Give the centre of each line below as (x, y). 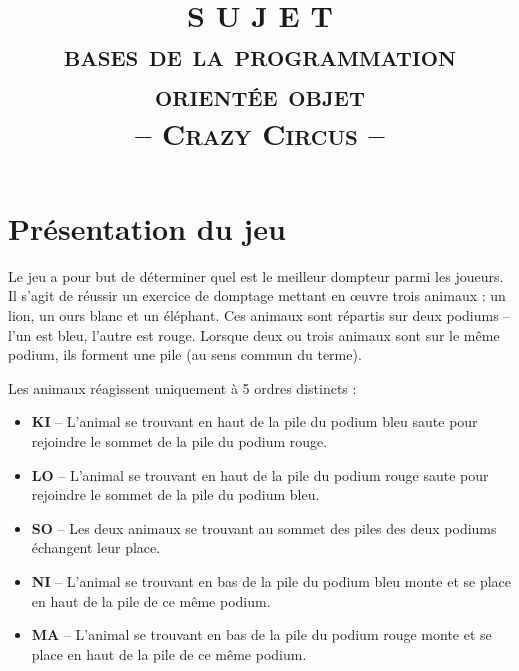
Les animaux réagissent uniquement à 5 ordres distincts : (182, 387)
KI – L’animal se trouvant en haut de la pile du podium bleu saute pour (254, 421)
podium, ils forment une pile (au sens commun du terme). (185, 354)
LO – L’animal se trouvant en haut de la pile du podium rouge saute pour (260, 474)
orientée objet (260, 93)
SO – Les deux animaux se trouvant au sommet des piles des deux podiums (264, 527)
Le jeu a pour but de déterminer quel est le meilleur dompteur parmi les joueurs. (256, 275)
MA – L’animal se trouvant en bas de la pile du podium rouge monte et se (261, 634)
